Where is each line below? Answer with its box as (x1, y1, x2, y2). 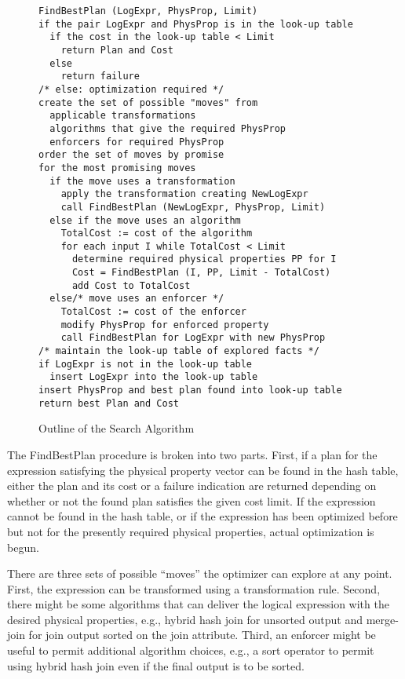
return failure (60, 71, 140, 82)
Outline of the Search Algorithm (38, 420, 195, 436)
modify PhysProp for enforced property (60, 319, 269, 330)
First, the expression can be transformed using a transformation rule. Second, (7, 580, 381, 597)
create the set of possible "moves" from (38, 97, 258, 108)
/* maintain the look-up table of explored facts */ (38, 345, 319, 357)
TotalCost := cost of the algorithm (60, 228, 253, 239)
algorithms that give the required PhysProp (49, 122, 286, 134)
